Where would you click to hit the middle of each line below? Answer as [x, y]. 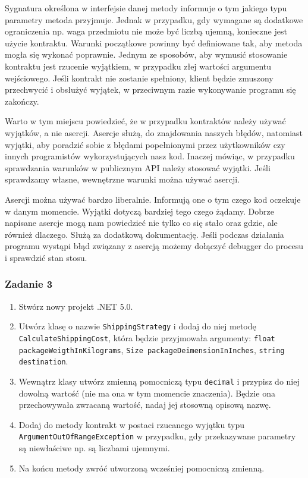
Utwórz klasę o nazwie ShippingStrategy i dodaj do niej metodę [137, 326]
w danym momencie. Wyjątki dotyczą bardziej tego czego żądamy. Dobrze [139, 211]
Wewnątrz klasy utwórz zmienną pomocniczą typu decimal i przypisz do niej [159, 381]
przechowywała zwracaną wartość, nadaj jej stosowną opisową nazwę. [145, 405]
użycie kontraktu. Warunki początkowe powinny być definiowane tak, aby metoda [154, 43]
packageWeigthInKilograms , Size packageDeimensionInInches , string [152, 349]
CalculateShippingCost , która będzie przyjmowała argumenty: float [147, 337]
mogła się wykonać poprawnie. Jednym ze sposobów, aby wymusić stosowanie [146, 54]
